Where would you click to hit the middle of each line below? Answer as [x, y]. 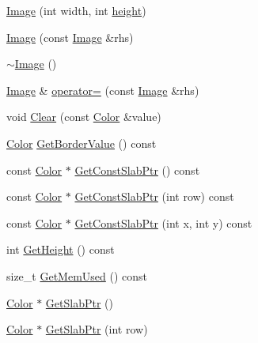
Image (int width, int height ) [76, 10]
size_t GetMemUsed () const [77, 275]
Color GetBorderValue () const [82, 143]
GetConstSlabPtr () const [137, 170]
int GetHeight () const [61, 249]
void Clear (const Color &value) [84, 117]
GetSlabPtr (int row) [97, 329]
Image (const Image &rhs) [70, 37]
